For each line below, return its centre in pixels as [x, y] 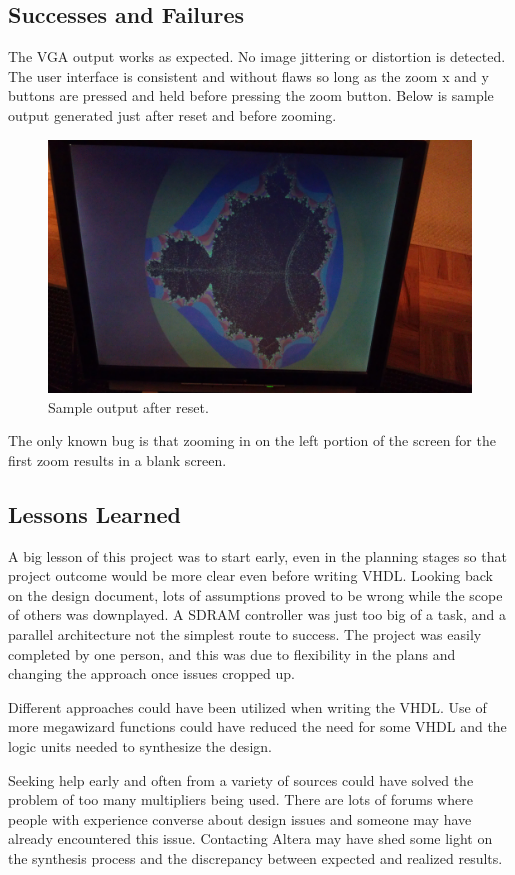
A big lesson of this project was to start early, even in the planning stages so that [257, 555]
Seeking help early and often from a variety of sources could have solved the [241, 779]
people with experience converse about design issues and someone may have [240, 818]
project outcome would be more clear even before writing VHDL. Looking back [250, 575]
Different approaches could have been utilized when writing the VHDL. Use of [247, 706]
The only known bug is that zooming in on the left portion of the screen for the [252, 440]
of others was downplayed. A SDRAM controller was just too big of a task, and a [257, 614]
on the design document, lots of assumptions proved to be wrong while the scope [255, 594]
